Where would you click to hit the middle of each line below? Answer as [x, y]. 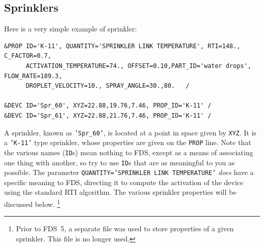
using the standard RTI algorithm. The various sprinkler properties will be [120, 192]
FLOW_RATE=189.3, [33, 76]
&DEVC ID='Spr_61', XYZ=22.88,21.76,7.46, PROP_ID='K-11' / [108, 115]
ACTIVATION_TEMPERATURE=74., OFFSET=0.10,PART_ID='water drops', [138, 66]
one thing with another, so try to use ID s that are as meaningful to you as [120, 162]
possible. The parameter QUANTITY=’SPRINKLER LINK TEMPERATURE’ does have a [129, 172]
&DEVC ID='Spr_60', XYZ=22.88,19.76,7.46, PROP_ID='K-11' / [108, 106]
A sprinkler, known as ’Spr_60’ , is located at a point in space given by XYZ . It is [130, 132]
